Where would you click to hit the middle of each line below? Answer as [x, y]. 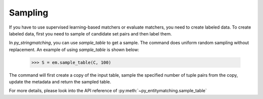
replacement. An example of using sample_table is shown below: [74, 49]
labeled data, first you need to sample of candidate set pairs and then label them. [91, 33]
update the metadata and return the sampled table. [60, 82]
